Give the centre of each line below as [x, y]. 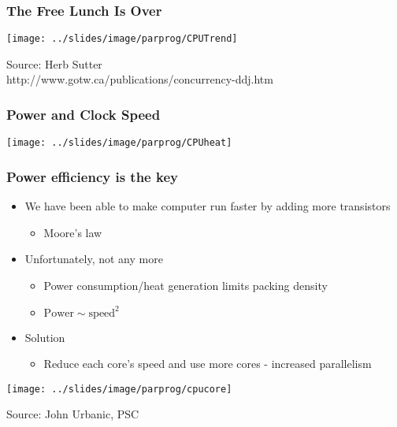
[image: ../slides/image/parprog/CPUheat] [119, 143]
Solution [45, 337]
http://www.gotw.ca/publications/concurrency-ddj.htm [140, 79]
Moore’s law [73, 232]
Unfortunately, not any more [94, 259]
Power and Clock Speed [83, 114]
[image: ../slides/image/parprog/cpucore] [119, 389]
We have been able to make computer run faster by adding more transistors [208, 206]
